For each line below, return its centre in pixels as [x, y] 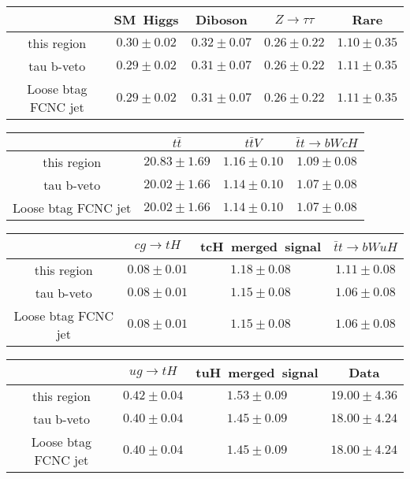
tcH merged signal [261, 246]
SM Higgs [146, 19]
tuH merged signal [257, 372]
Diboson [221, 19]
